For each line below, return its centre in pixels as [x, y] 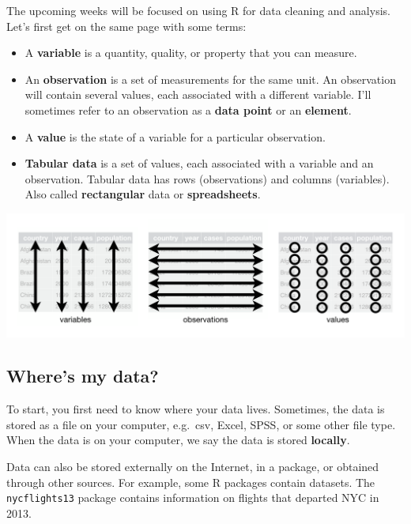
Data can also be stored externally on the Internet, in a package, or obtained [193, 467]
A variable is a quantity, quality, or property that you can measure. [191, 53]
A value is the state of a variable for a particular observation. [175, 136]
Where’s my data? [83, 376]
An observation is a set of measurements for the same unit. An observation [210, 79]
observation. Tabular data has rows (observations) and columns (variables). [207, 178]
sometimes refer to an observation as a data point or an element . [188, 109]
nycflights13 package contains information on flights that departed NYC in [193, 498]
